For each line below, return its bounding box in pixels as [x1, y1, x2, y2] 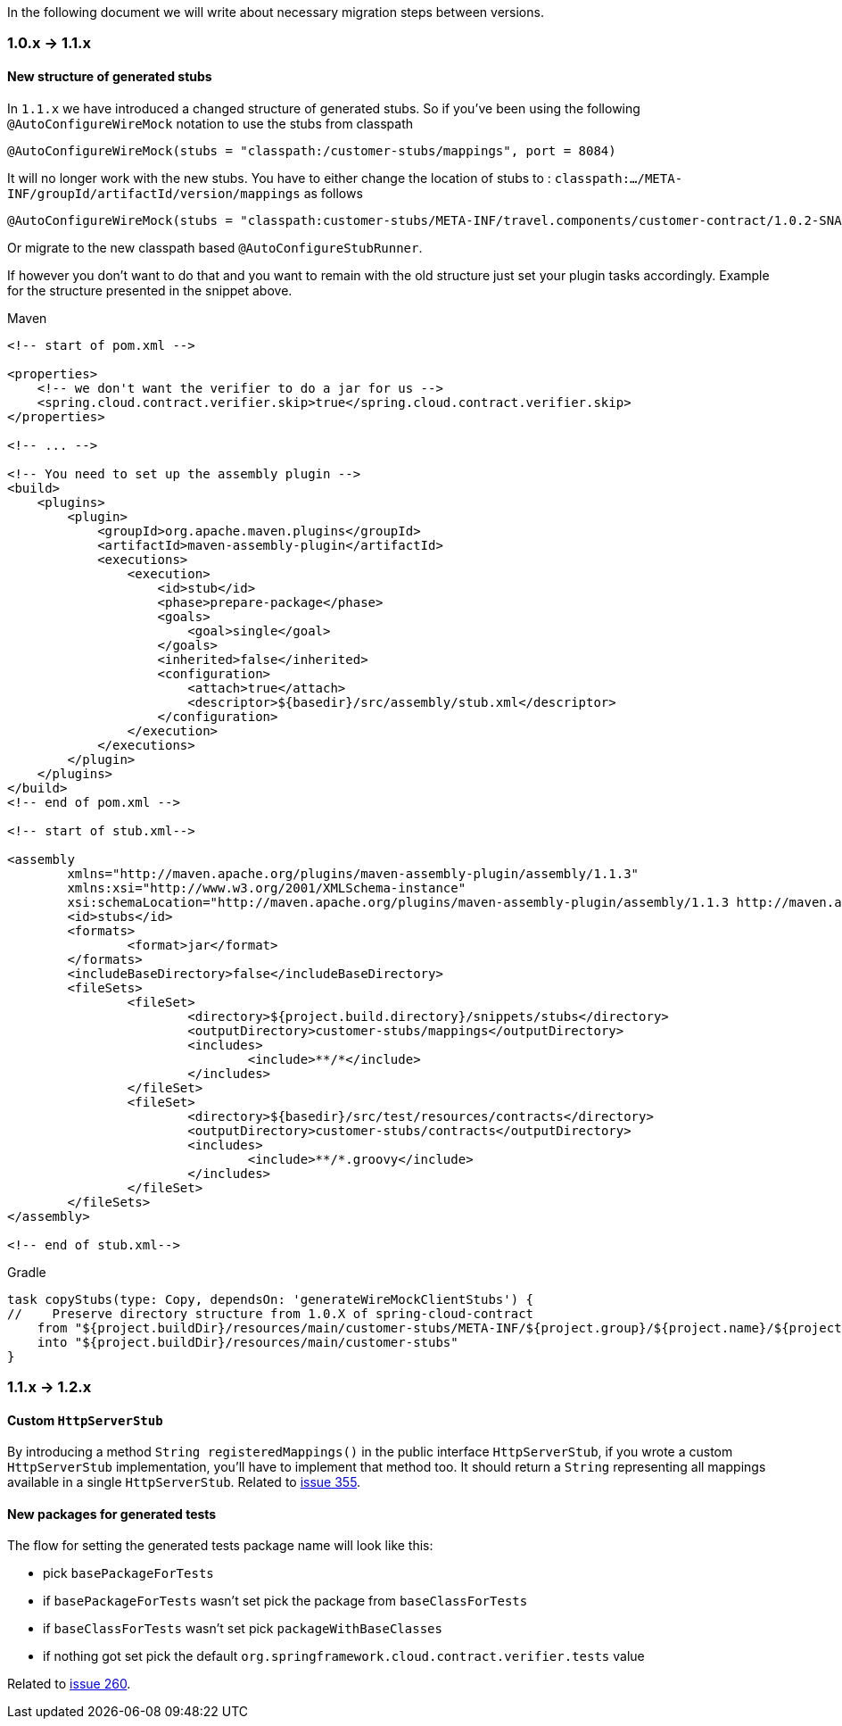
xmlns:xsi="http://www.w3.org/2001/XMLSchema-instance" [67, 880, 466, 895]
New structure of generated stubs [7, 68, 212, 84]
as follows [303, 185, 363, 201]
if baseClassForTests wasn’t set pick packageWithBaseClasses [43, 1621, 442, 1637]
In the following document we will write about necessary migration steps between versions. [7, 4, 544, 20]
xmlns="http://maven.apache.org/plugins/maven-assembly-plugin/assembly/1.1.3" [67, 866, 640, 881]
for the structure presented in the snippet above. [7, 282, 293, 298]
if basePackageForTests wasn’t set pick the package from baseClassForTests [43, 1593, 528, 1609]
